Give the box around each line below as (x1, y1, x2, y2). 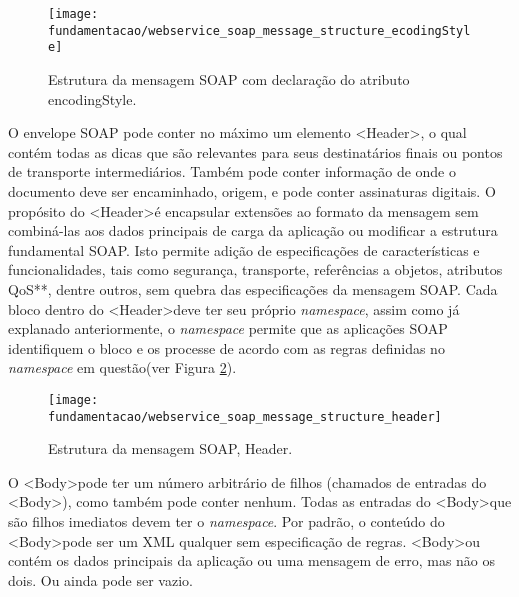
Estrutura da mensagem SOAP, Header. (48, 438, 293, 459)
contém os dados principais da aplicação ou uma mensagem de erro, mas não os (8, 550, 496, 571)
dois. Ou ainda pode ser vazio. (8, 569, 193, 590)
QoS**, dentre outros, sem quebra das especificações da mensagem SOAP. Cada (8, 278, 498, 299)
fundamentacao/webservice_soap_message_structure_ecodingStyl (48, 23, 471, 38)
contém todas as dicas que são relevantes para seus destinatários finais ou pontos (8, 141, 503, 162)
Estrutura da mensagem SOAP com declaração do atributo (48, 68, 410, 89)
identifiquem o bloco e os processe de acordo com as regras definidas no (8, 337, 445, 358)
